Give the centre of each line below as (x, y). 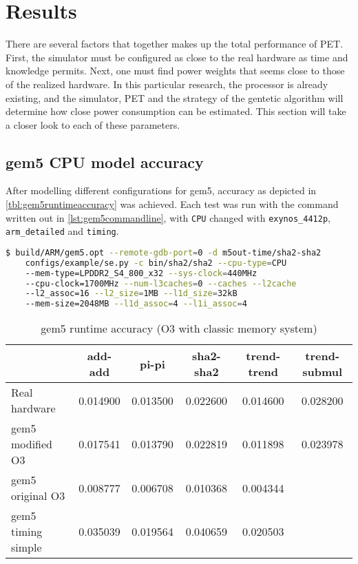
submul (323, 372)
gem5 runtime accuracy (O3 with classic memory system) (179, 328)
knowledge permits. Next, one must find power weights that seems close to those (175, 71)
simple (27, 547)
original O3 (38, 496)
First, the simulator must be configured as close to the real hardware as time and (177, 57)
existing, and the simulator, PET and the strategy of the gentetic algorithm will (175, 97)
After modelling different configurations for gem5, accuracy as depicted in (161, 190)
